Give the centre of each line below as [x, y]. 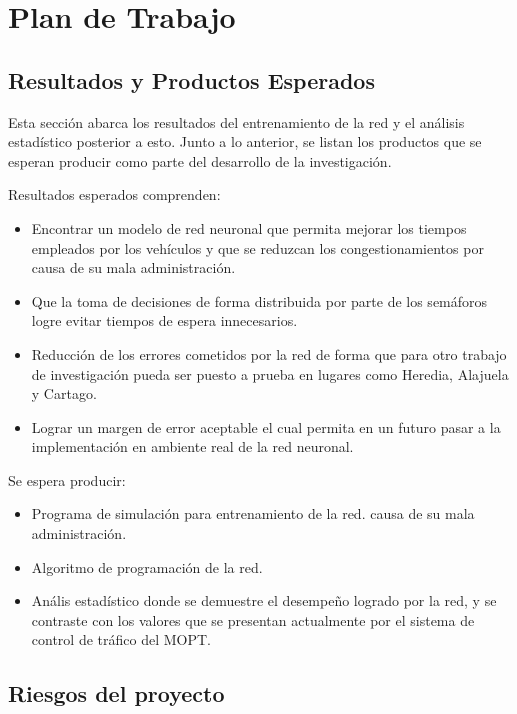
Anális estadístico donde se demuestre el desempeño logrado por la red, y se [264, 600]
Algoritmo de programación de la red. [147, 566]
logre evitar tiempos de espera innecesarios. [164, 320]
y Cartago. [64, 393]
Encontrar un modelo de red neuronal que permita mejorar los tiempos [249, 227]
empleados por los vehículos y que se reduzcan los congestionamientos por [257, 247]
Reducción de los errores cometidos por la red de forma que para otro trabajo [269, 353]
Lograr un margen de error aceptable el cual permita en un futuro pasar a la [266, 426]
